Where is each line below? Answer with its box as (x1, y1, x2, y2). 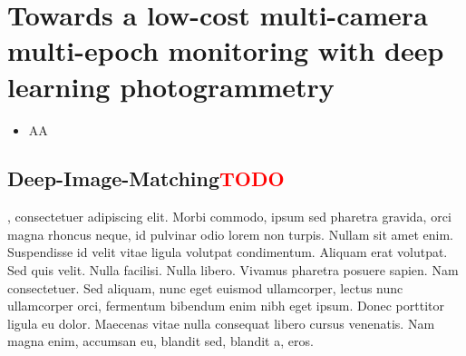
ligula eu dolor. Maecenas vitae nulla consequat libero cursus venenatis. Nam (7, 313, 435, 332)
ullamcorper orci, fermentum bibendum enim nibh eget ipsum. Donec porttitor (7, 296, 444, 315)
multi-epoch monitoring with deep (7, 32, 444, 69)
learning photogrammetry (7, 67, 335, 104)
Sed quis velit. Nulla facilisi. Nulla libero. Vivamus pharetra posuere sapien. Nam (7, 261, 459, 280)
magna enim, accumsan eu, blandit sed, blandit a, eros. (7, 331, 314, 351)
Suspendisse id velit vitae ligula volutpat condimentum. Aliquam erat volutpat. (7, 242, 448, 262)
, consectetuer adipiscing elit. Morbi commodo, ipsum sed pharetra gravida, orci (7, 207, 451, 226)
